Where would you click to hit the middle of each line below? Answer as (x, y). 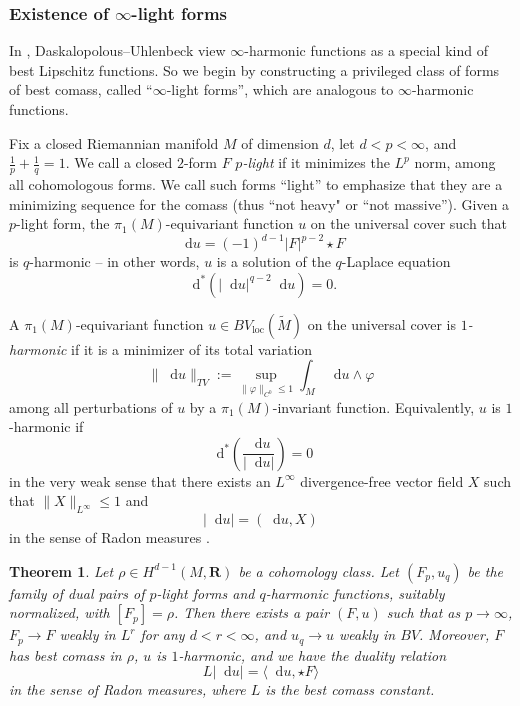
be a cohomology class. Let (318, 570)
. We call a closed (119, 162)
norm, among (455, 162)
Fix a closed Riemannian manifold (114, 142)
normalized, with (59, 612)
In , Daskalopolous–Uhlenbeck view (117, 50)
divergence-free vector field (382, 480)
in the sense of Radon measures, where (127, 689)
